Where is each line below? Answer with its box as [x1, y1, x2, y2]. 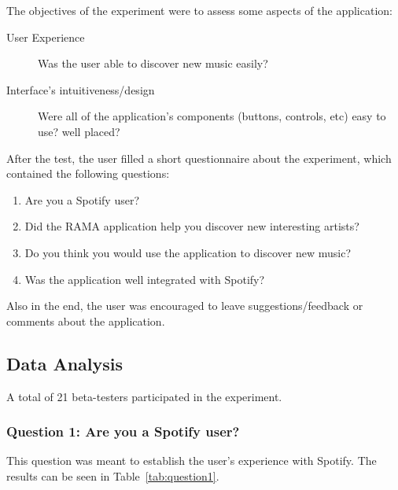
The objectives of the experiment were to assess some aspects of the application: [6, 2, 392, 18]
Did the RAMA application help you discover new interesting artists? [24, 218, 359, 234]
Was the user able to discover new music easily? [38, 55, 268, 72]
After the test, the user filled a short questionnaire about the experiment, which [6, 149, 392, 166]
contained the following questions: [6, 165, 170, 182]
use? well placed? [38, 123, 120, 139]
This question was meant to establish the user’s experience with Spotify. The [6, 452, 377, 469]
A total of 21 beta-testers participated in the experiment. [6, 388, 282, 404]
